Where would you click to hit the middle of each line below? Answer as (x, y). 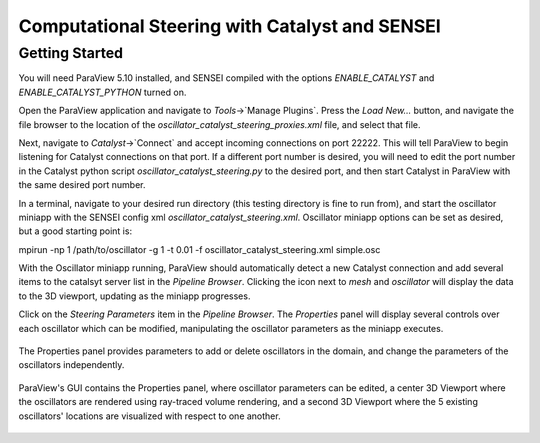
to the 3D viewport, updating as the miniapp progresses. (134, 296)
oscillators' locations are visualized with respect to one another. (149, 416)
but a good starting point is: (75, 231)
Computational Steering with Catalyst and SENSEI (230, 26)
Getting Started (71, 53)
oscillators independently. (71, 365)
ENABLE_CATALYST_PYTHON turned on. (102, 92)
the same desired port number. (82, 185)
